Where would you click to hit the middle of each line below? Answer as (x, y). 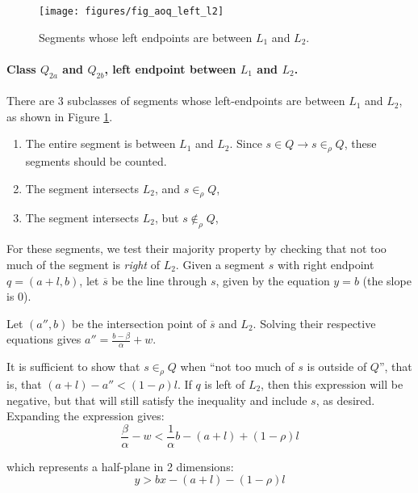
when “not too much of (237, 367)
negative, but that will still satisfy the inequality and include (157, 400)
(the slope (387, 280)
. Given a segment (220, 265)
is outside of (337, 367)
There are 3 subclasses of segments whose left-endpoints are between (176, 101)
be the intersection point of (139, 323)
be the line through (159, 280)
